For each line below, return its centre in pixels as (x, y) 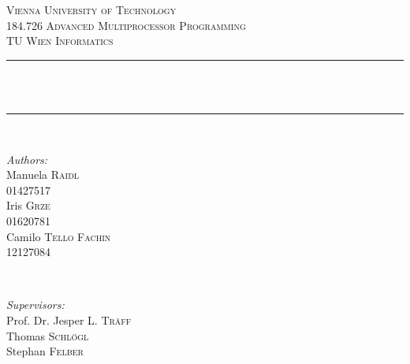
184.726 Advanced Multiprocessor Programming (126, 25)
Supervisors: (35, 305)
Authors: (27, 159)
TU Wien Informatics (60, 41)
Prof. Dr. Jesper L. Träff (69, 319)
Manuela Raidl (43, 175)
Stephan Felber (45, 351)
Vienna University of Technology (91, 9)
